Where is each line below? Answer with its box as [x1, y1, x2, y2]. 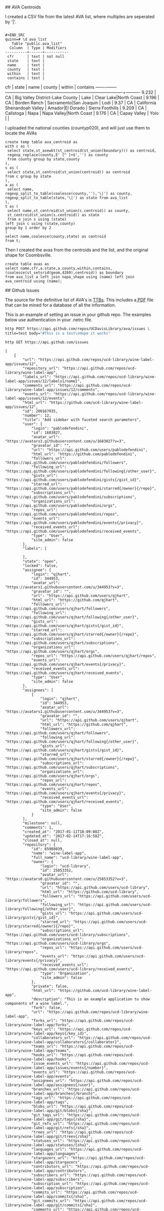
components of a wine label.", [5, 1001, 69, 1006]
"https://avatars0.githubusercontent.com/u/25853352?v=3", [5, 876, 128, 881]
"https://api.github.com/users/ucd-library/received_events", [5, 966, 135, 972]
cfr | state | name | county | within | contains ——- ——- [5, 84, 117, 90]
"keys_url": [31, 1027, 56, 1031]
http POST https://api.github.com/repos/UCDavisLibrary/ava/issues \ [5, 326, 150, 331]
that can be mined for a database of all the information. [5, 302, 117, 308]
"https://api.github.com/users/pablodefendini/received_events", [5, 529, 141, 534]
